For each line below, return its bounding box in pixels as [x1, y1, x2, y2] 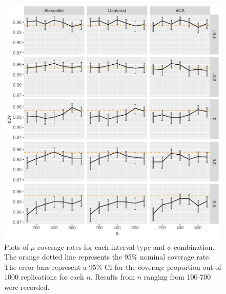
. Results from [90, 271, 135, 282]
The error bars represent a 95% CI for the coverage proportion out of [4, 261, 221, 272]
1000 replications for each [4, 271, 84, 282]
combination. [174, 241, 215, 252]
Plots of [4, 241, 29, 252]
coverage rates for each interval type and [37, 241, 165, 252]
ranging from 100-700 [143, 271, 211, 282]
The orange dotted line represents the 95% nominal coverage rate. [4, 251, 211, 262]
